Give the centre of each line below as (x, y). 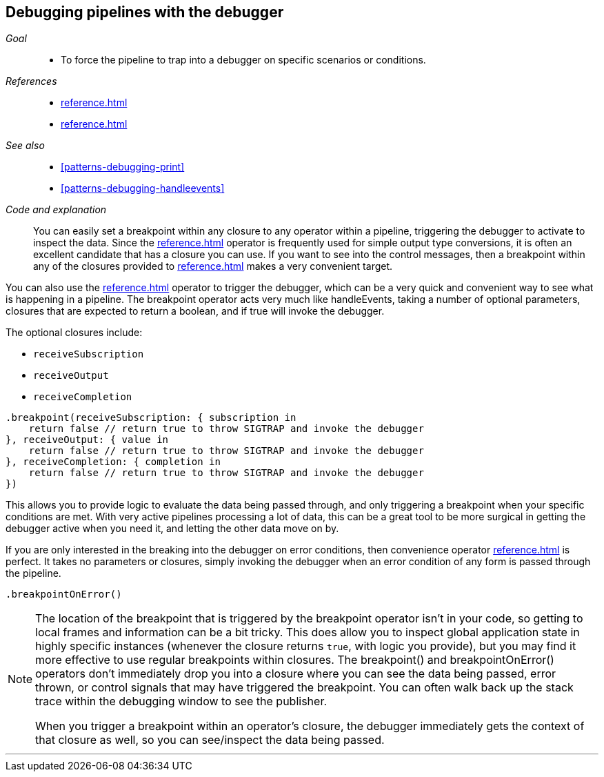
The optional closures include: (74, 333)
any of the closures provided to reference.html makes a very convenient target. (213, 266)
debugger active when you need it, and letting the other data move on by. (172, 529)
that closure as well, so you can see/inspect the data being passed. (210, 740)
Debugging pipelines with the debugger (145, 12)
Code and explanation (56, 210)
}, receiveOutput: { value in (87, 440)
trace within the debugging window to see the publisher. (181, 701)
